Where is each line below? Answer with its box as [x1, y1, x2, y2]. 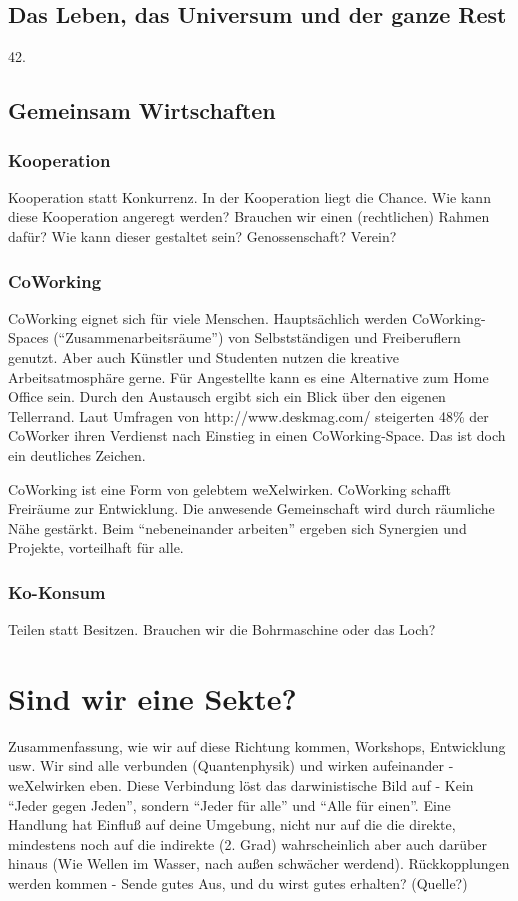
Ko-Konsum [8, 579, 106, 604]
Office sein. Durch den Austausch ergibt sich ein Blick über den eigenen [8, 386, 446, 407]
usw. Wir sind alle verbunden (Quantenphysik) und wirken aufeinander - [8, 755, 454, 776]
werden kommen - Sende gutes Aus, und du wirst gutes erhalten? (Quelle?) [8, 873, 468, 894]
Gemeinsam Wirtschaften [8, 95, 276, 126]
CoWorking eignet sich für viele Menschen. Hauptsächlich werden [8, 307, 408, 328]
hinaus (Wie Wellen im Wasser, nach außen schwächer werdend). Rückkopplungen [8, 853, 510, 874]
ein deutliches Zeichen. [8, 444, 146, 465]
